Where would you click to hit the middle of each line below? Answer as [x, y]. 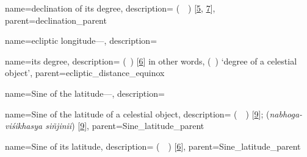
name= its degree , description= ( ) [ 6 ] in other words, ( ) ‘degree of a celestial [151, 61]
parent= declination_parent [56, 20]
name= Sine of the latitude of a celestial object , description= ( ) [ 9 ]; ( [137, 113]
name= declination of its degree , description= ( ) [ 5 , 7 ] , [110, 8]
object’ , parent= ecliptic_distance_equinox [85, 73]
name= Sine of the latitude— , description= [85, 93]
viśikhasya [24, 126]
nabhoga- [286, 113]
